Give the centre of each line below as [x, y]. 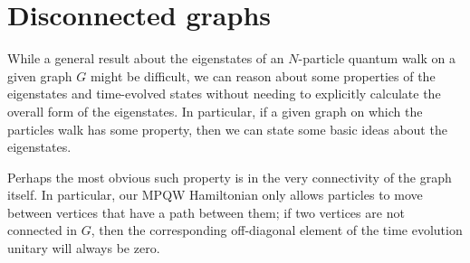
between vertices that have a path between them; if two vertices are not [206, 212]
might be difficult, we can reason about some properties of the [263, 75]
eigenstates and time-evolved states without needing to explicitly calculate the [224, 94]
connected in [42, 230]
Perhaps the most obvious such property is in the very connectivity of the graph [230, 177]
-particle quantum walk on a [377, 58]
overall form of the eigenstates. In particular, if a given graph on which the [215, 111]
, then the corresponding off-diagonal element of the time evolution [277, 230]
